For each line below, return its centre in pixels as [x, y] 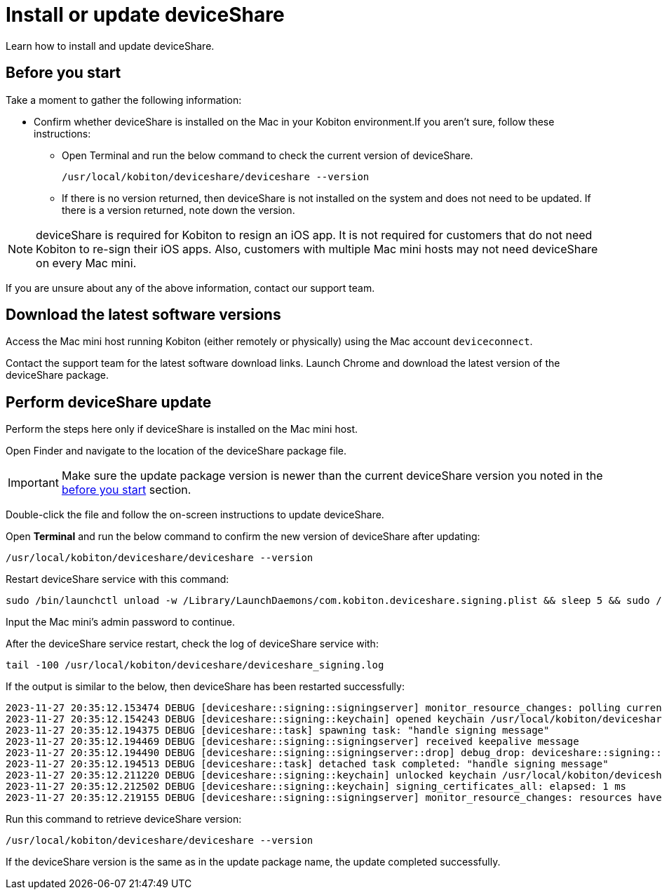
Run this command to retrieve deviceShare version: [124, 819]
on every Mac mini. [86, 263]
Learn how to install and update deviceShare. [110, 46]
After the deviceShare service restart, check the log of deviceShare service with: [192, 644]
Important [33, 483]
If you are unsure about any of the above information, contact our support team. [190, 288]
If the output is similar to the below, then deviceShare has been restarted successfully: [205, 687]
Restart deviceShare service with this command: [117, 579]
